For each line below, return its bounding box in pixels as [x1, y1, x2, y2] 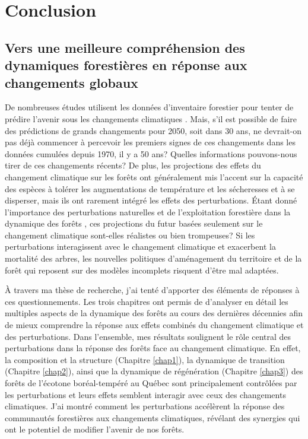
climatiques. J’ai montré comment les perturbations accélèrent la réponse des [5, 400, 285, 412]
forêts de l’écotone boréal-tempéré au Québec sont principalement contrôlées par [5, 377, 297, 389]
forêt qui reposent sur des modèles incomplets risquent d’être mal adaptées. [5, 263, 279, 276]
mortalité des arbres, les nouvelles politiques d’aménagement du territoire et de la [5, 252, 302, 265]
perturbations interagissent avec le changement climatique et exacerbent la [5, 240, 276, 253]
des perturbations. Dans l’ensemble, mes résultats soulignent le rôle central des [5, 330, 291, 342]
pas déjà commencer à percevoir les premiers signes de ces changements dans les [5, 136, 296, 148]
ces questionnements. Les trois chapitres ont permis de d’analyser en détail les [5, 295, 288, 307]
